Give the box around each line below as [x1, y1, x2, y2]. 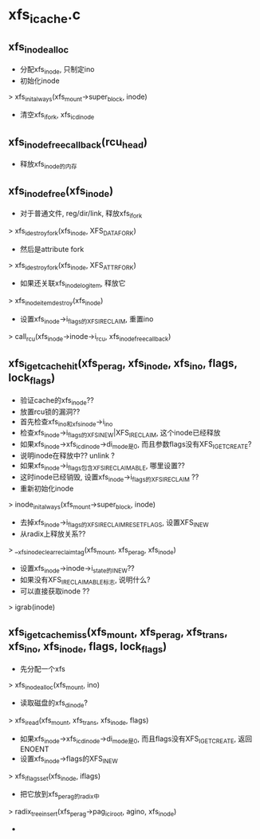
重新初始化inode [19, 483, 74, 493]
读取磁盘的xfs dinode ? [19, 698, 88, 710]
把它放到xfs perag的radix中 [19, 790, 100, 801]
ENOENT [19, 744, 49, 754]
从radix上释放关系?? [19, 529, 86, 539]
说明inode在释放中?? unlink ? [19, 451, 116, 460]
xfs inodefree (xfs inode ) [8, 184, 114, 200]
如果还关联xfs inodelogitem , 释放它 [19, 278, 126, 290]
